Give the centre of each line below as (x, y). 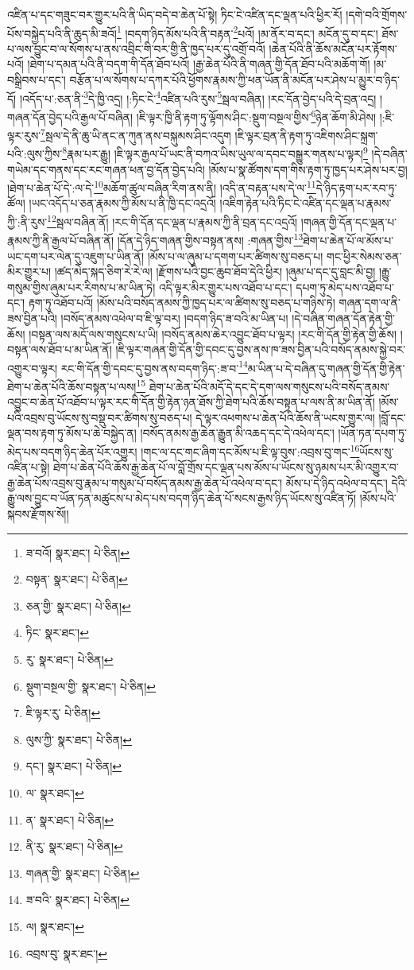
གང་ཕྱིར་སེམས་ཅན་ (364, 256)
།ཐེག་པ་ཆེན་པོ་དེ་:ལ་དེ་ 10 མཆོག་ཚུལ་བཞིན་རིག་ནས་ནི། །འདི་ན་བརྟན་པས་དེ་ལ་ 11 (162, 186)
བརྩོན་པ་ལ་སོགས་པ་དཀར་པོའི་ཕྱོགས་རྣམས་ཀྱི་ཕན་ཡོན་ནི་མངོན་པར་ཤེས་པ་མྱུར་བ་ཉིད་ (234, 80)
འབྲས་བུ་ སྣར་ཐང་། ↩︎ (66, 953)
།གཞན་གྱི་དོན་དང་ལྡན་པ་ (349, 221)
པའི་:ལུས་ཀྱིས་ (35, 154)
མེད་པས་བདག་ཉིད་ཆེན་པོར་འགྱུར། (72, 451)
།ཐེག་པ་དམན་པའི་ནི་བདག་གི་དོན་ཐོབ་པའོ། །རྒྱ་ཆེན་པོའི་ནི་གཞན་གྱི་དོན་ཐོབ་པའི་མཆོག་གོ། (199, 64)
